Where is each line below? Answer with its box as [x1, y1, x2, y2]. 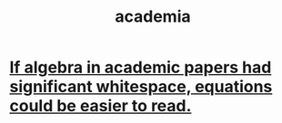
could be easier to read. [9, 96, 192, 117]
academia [115, 6, 191, 27]
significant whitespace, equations [9, 77, 273, 97]
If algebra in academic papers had [9, 57, 272, 78]
